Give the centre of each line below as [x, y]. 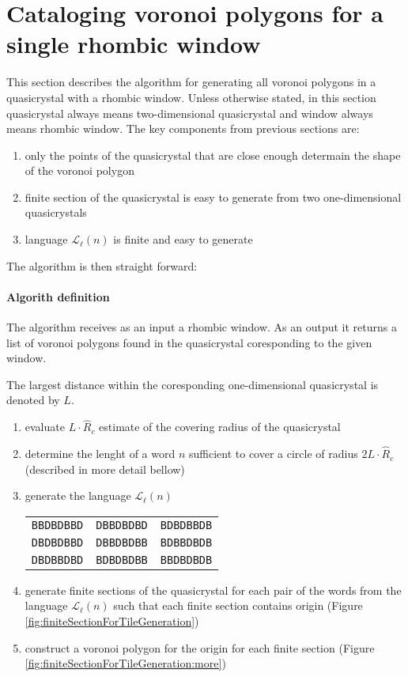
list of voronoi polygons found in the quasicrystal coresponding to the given [189, 342]
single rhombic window [134, 44]
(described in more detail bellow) [105, 469]
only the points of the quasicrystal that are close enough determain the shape [213, 155]
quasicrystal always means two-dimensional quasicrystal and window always [190, 113]
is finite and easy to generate [183, 239]
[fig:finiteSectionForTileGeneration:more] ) [125, 663]
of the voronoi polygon [79, 170]
